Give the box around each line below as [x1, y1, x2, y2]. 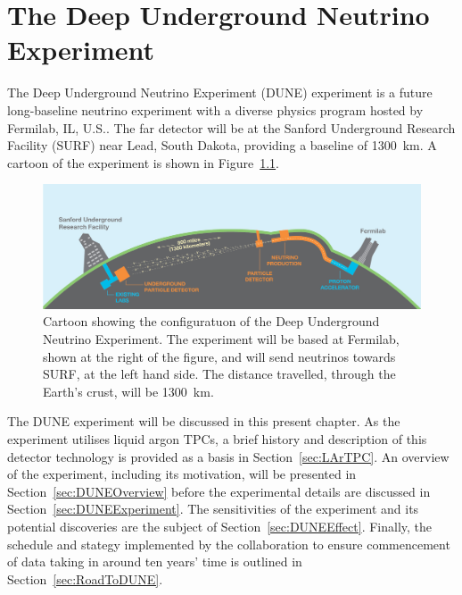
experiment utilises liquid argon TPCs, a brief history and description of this [7, 429, 427, 448]
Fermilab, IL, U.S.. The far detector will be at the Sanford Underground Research [7, 118, 456, 137]
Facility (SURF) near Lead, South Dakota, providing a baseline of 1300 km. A [7, 136, 437, 155]
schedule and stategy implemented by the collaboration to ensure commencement [7, 534, 450, 553]
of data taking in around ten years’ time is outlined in [7, 552, 302, 571]
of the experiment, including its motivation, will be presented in [7, 465, 357, 483]
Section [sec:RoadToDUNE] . [7, 569, 163, 588]
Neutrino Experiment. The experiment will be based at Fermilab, [43, 330, 400, 348]
